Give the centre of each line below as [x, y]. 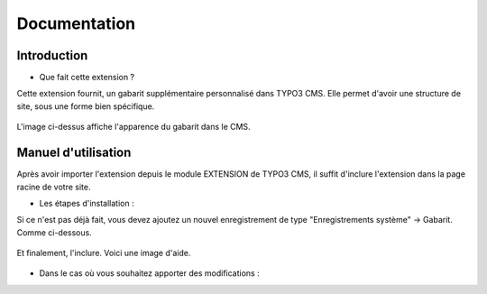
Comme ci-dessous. [54, 232]
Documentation [76, 23]
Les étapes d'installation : [87, 203]
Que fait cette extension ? [87, 78]
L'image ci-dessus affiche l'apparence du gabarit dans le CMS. [134, 127]
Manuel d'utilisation [74, 153]
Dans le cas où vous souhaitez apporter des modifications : [150, 273]
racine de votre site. [54, 187]
